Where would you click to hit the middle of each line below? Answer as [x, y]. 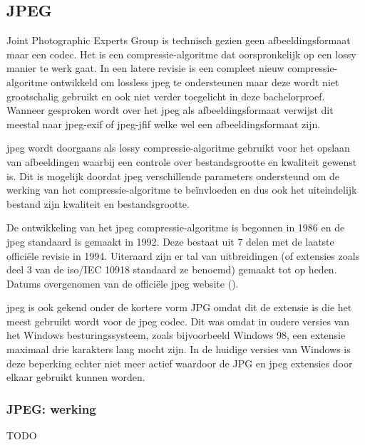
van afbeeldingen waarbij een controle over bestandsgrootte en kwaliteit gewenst [182, 161]
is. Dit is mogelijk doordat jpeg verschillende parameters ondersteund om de [173, 176]
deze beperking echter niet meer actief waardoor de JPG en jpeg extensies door [180, 363]
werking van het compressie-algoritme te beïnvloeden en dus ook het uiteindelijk [182, 190]
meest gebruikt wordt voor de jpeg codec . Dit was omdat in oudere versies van [178, 321]
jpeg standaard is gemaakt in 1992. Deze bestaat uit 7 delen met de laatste [170, 241]
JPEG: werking [51, 408]
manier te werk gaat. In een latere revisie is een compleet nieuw [145, 68]
